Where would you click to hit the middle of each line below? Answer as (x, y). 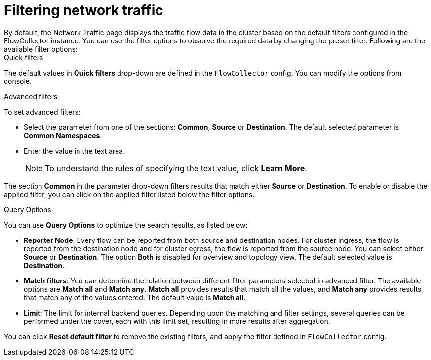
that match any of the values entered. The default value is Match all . (135, 297)
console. (18, 81)
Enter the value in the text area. (75, 151)
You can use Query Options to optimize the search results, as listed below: (126, 225)
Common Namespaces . (63, 135)
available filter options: (41, 49)
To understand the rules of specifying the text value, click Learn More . (176, 168)
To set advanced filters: (42, 112)
